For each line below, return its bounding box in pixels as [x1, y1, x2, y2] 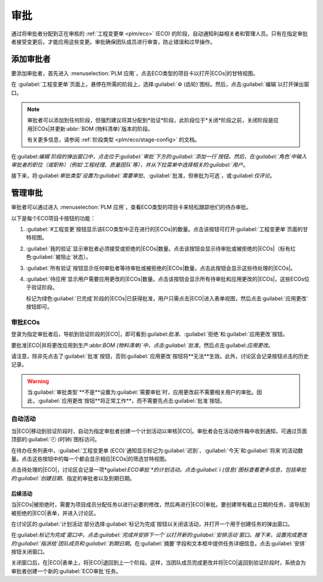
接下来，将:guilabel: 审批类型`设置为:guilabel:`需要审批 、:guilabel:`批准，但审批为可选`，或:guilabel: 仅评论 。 [11, 172, 275, 179]
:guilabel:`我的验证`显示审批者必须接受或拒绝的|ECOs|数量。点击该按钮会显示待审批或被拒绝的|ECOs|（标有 [26, 245, 291, 252]
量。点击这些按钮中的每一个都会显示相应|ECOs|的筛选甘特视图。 [11, 455, 170, 462]
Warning [27, 378, 49, 385]
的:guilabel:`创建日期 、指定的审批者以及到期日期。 [11, 474, 135, 482]
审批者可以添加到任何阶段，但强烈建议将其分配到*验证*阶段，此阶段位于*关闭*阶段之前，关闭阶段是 [27, 117, 274, 124]
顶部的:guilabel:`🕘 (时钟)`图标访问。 [11, 436, 100, 443]
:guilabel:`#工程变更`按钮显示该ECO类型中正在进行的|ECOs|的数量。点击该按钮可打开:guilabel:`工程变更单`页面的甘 [26, 225, 308, 233]
